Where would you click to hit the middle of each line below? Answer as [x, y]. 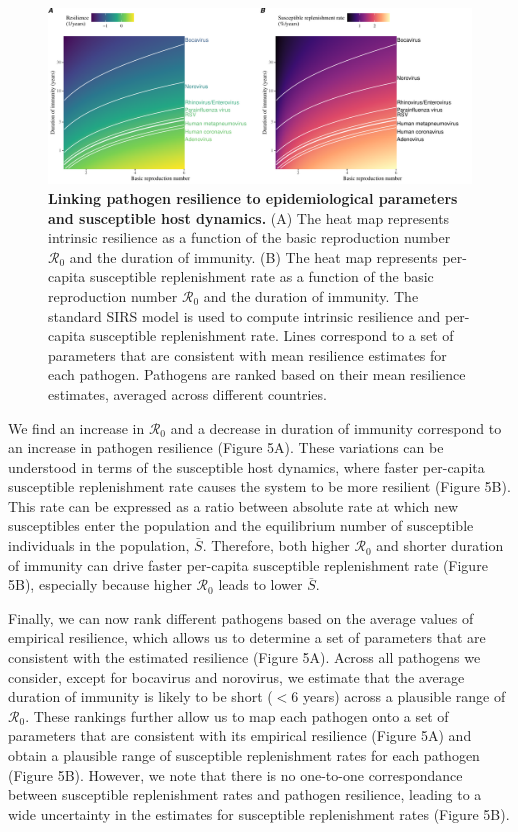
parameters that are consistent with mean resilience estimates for [247, 354]
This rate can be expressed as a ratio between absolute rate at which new [233, 505]
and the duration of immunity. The [311, 295]
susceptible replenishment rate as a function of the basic [261, 276]
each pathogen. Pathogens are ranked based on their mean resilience [257, 374]
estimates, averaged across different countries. [187, 393]
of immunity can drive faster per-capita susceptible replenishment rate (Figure [248, 564]
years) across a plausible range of [404, 696]
